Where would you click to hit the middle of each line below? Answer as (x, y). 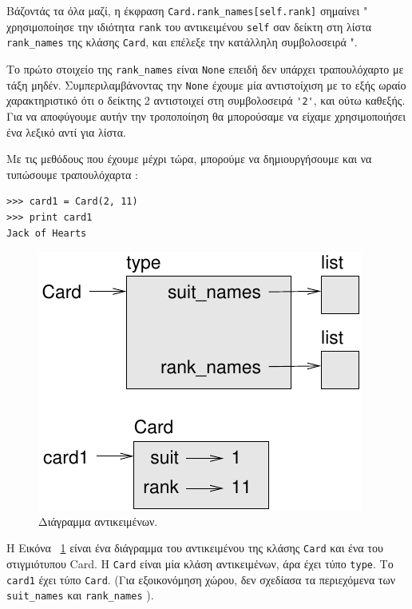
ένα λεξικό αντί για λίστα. (66, 131)
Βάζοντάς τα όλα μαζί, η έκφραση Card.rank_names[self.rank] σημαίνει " (187, 10)
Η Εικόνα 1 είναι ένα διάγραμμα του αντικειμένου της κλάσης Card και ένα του (195, 548)
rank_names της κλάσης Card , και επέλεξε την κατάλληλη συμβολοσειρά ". (182, 42)
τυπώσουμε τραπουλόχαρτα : (72, 174)
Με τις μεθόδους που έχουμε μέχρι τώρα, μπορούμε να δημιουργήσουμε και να (189, 159)
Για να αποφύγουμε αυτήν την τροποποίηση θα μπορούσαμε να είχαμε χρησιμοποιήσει (206, 115)
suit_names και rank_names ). (80, 595)
